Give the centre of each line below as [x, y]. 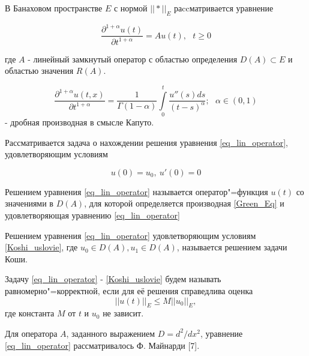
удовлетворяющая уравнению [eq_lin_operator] [92, 215]
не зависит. [123, 313]
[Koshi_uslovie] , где [41, 247]
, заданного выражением [111, 333]
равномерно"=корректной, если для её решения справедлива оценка [129, 290]
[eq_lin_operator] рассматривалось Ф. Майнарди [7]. [102, 345]
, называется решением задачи [232, 247]
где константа [30, 313]
